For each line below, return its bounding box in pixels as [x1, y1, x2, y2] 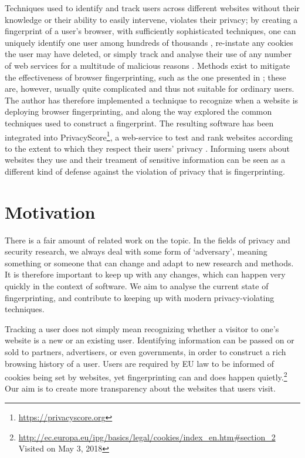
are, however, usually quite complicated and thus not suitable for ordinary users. [5, 82, 294, 95]
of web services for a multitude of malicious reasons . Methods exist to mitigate [5, 59, 290, 71]
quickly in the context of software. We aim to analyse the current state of [5, 280, 269, 292]
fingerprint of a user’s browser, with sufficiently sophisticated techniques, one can [5, 25, 296, 37]
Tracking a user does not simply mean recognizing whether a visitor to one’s [5, 322, 279, 335]
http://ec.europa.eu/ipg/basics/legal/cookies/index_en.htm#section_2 [18, 430, 276, 443]
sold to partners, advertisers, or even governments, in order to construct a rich [5, 346, 286, 358]
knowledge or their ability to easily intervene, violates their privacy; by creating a [5, 13, 298, 25]
